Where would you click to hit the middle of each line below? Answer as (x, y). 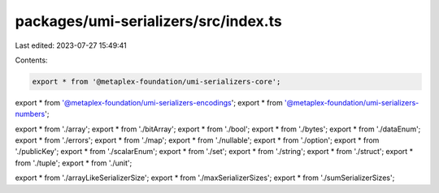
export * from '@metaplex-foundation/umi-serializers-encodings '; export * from (149, 102)
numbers (30, 114)
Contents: (31, 60)
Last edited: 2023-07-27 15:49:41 (71, 45)
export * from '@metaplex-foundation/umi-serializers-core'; (156, 81)
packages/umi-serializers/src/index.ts (148, 21)
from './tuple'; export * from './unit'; (74, 163)
